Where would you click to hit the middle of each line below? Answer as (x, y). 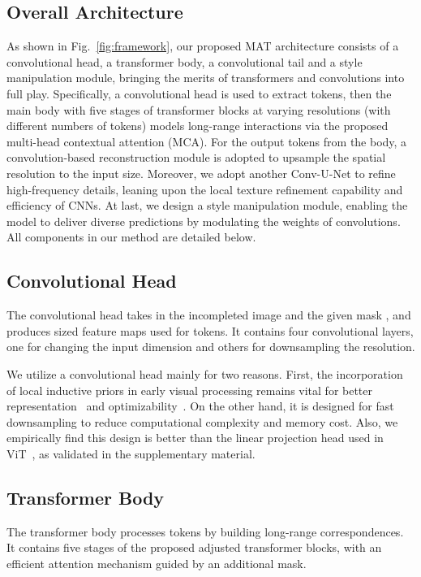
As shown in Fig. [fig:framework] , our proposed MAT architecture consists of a (203, 46)
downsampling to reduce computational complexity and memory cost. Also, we (202, 421)
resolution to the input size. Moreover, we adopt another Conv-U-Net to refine (201, 173)
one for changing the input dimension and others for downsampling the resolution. (211, 347)
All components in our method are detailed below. (131, 237)
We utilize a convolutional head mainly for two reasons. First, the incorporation (205, 373)
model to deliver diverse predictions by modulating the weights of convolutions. (204, 221)
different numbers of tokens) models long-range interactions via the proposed (198, 126)
